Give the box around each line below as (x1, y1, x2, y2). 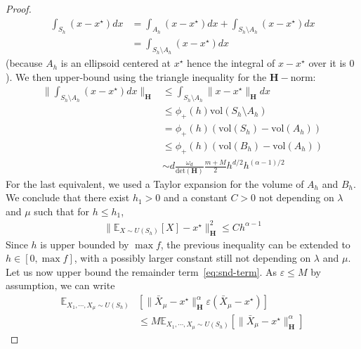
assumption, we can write (6, 278, 115, 293)
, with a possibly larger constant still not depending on (74, 250, 311, 265)
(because (6, 56, 43, 70)
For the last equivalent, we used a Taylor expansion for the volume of (6, 176, 304, 191)
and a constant (164, 190, 228, 205)
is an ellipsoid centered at (60, 56, 171, 70)
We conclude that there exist (6, 190, 130, 205)
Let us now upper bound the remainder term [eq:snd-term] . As (6, 264, 277, 279)
